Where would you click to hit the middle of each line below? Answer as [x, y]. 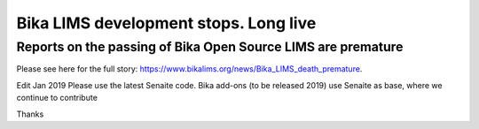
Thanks [30, 114]
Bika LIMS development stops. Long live [166, 23]
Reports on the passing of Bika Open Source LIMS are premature [210, 47]
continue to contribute [57, 98]
